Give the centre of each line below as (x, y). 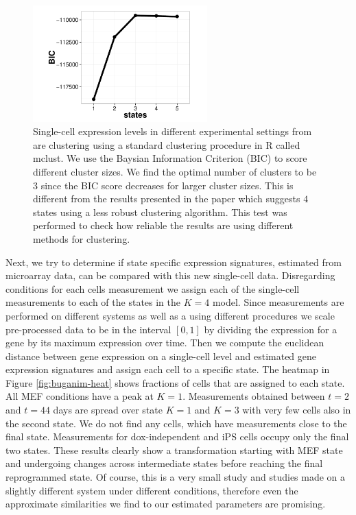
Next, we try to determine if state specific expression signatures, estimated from (174, 262)
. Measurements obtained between (254, 396)
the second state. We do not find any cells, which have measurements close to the (176, 423)
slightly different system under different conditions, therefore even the (152, 490)
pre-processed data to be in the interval (88, 329)
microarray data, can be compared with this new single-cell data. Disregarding (170, 275)
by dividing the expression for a (271, 329)
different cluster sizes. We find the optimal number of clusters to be (175, 171)
